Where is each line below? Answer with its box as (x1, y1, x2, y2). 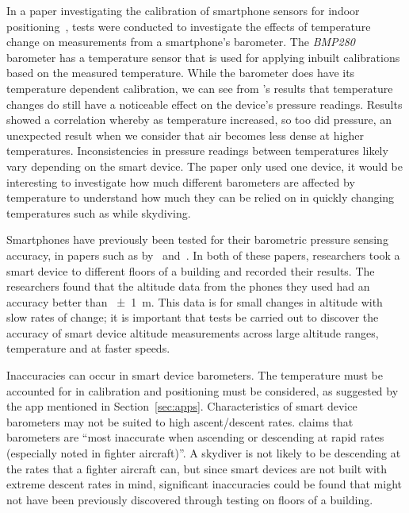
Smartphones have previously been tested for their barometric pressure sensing (6, 231, 388, 248)
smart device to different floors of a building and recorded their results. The (6, 262, 375, 279)
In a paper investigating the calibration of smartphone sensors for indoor (6, 2, 360, 18)
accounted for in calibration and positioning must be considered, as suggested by (6, 382, 399, 399)
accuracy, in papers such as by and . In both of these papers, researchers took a (6, 246, 400, 263)
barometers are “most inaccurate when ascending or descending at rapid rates (6, 429, 384, 445)
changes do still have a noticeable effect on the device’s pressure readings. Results (6, 95, 403, 112)
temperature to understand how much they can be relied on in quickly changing (6, 189, 395, 206)
